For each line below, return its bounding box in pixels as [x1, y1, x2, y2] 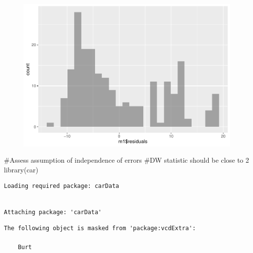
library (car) [4, 164, 39, 174]
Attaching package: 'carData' [4, 208, 102, 216]
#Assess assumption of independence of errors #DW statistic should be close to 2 [4, 155, 249, 165]
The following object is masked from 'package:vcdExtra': [4, 225, 196, 232]
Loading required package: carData [4, 183, 119, 190]
